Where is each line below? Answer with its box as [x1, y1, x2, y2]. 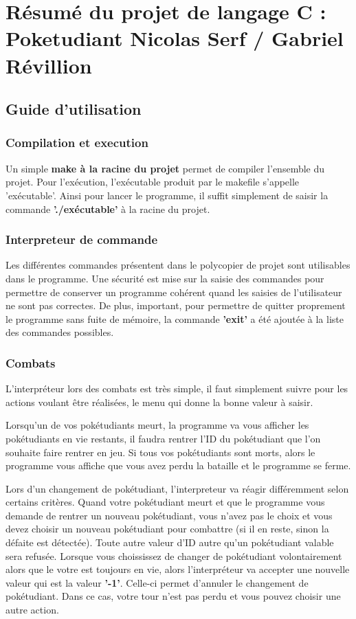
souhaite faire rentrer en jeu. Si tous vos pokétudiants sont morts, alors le [5, 444, 315, 459]
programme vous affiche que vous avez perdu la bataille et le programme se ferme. [5, 458, 351, 473]
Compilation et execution [5, 134, 148, 151]
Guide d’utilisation [5, 98, 142, 120]
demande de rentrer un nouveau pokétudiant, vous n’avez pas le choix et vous [5, 508, 333, 522]
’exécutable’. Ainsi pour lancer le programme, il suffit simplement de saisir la [5, 188, 329, 202]
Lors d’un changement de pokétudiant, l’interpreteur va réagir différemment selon [5, 481, 349, 495]
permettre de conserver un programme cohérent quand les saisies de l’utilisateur [5, 284, 342, 299]
